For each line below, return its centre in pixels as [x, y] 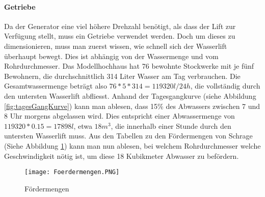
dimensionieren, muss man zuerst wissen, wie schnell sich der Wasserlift [116, 46]
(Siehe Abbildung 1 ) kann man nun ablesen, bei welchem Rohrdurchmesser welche [132, 145]
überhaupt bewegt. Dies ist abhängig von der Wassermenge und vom [111, 56]
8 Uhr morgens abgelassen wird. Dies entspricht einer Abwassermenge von [120, 116]
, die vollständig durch [225, 86]
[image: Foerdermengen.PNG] [72, 172]
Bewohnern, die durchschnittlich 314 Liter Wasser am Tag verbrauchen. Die [122, 76]
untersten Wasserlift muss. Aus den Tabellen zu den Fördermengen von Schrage [128, 136]
